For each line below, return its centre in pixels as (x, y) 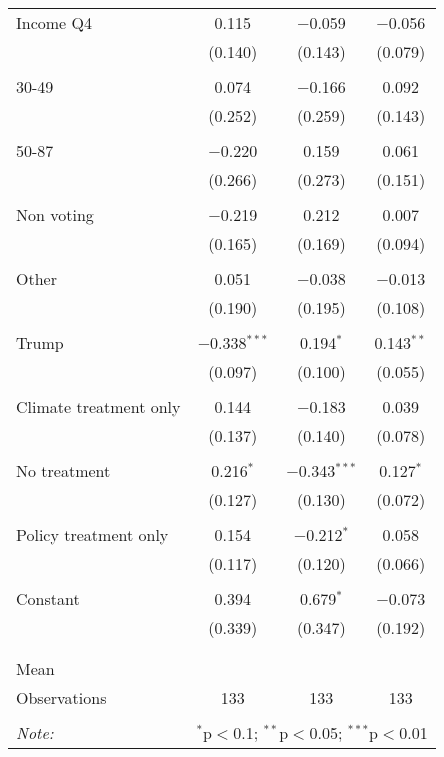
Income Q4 (54, 22)
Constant (48, 598)
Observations (61, 697)
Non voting (55, 214)
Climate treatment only (98, 406)
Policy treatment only (92, 534)
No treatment (63, 470)
